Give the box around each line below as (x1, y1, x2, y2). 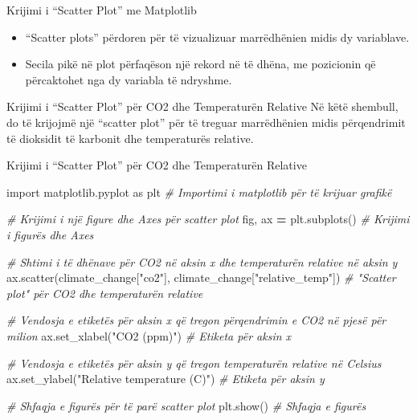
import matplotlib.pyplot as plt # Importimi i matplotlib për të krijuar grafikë (6, 183, 392, 200)
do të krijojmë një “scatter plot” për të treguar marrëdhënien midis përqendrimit (6, 113, 406, 130)
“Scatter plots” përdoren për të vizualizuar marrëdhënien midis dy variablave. (25, 28, 410, 45)
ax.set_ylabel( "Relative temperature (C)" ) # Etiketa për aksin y (6, 370, 325, 387)
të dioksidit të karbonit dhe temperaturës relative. (6, 129, 254, 146)
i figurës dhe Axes (6, 226, 94, 243)
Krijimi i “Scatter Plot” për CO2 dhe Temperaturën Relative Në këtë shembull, (6, 98, 399, 115)
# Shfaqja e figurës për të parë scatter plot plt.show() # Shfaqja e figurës (6, 397, 366, 414)
